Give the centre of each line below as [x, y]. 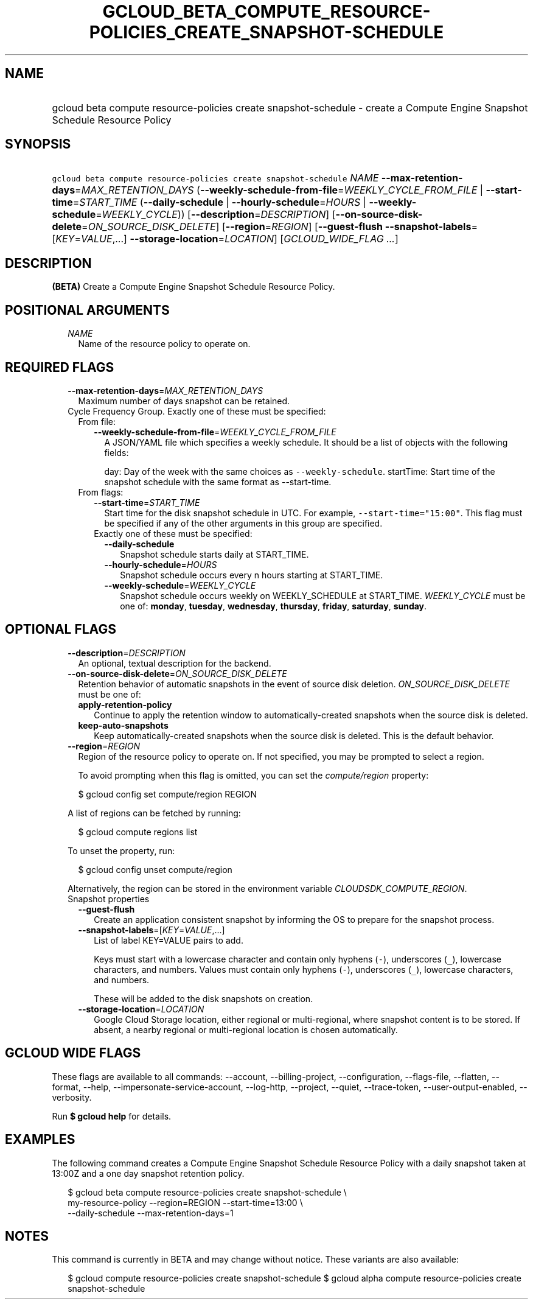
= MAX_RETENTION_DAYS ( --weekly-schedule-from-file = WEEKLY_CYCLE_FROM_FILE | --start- [298, 190]
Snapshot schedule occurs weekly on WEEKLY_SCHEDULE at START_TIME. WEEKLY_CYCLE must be [323, 595]
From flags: [101, 492]
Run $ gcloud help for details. [112, 1116]
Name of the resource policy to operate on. [164, 344]
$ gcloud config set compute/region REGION [168, 794]
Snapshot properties [109, 899]
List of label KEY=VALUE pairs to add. [169, 940]
